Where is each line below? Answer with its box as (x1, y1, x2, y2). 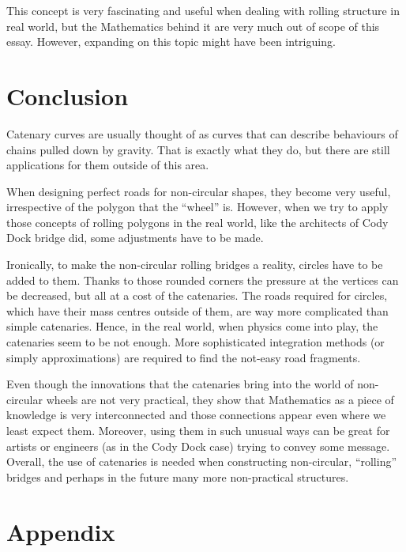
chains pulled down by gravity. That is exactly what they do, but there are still (6, 141, 390, 157)
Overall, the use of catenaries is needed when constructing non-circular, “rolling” (6, 453, 397, 470)
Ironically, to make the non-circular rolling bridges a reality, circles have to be (6, 256, 383, 273)
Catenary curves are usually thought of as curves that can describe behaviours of (6, 125, 398, 142)
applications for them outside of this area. (6, 157, 209, 173)
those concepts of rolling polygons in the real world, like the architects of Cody (6, 214, 389, 230)
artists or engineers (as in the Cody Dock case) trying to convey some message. (6, 437, 390, 454)
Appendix (6, 515, 115, 547)
